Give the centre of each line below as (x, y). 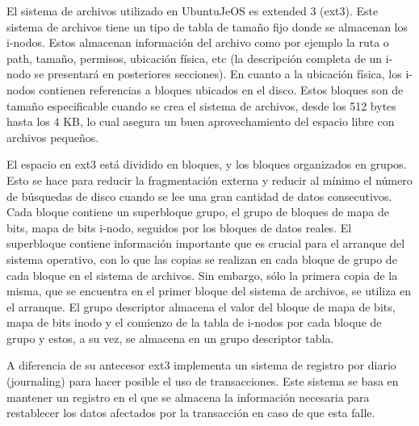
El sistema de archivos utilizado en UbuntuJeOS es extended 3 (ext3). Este (193, 10)
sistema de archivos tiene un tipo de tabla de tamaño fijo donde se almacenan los (207, 26)
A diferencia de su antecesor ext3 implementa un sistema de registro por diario (201, 365)
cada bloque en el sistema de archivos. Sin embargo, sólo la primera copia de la (202, 275)
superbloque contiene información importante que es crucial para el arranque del (206, 243)
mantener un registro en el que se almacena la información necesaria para (188, 397)
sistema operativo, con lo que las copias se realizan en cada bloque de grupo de (202, 259)
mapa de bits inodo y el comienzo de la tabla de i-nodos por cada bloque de (194, 322)
